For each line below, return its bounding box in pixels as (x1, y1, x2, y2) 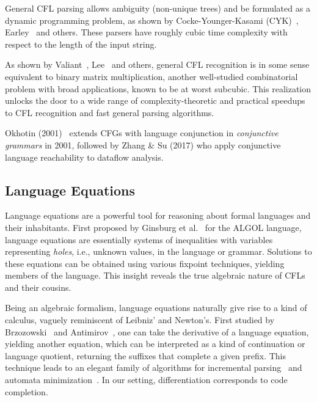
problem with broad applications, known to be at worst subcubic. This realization (5, 82, 312, 95)
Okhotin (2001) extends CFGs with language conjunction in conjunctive (5, 126, 279, 139)
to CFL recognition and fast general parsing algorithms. (5, 106, 214, 119)
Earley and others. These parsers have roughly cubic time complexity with (5, 26, 288, 38)
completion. (5, 385, 48, 398)
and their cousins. (5, 280, 71, 293)
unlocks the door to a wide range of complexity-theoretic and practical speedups (5, 94, 305, 107)
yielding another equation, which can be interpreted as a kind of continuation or (5, 337, 305, 350)
